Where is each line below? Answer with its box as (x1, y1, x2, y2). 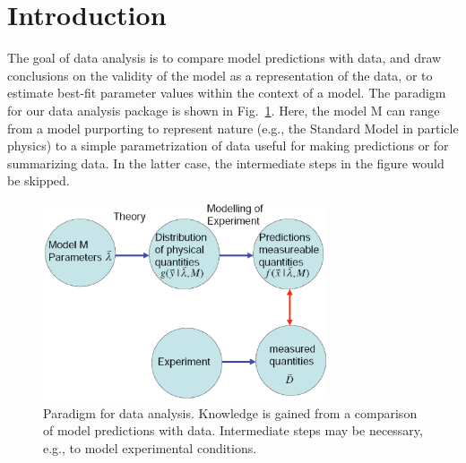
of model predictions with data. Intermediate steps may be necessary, (43, 421, 423, 440)
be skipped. (7, 171, 70, 190)
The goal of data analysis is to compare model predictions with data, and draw (7, 48, 442, 67)
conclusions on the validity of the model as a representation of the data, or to (7, 65, 433, 84)
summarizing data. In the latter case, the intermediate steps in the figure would (7, 153, 444, 172)
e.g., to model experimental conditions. (43, 439, 257, 458)
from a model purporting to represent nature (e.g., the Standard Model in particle (7, 118, 459, 137)
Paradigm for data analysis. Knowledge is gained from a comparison (43, 403, 418, 422)
